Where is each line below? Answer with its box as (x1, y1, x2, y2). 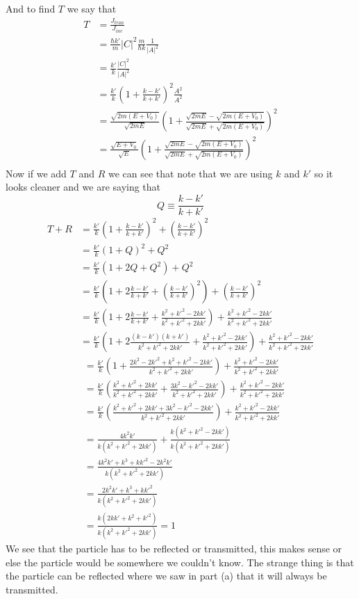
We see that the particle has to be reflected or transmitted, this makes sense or (6, 541, 342, 555)
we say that (67, 1, 117, 15)
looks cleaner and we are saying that (6, 179, 161, 194)
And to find (6, 1, 56, 15)
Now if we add (6, 166, 67, 180)
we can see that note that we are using (108, 166, 273, 180)
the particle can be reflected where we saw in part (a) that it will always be (6, 568, 327, 583)
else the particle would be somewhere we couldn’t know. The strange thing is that (6, 554, 354, 569)
